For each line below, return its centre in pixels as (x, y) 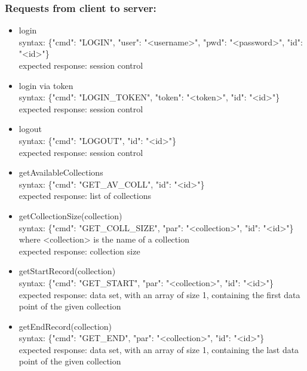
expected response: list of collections (85, 196)
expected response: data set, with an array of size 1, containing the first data (159, 294)
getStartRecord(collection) (67, 271)
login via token (46, 85)
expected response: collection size (79, 251)
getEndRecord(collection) (65, 326)
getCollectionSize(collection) (70, 215)
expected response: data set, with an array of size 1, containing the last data (159, 349)
